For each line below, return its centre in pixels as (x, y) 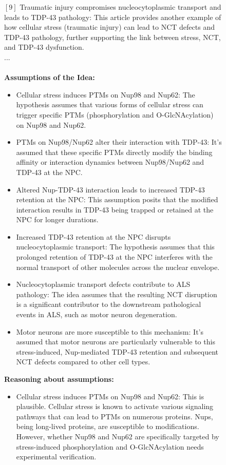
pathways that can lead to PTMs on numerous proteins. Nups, (115, 416)
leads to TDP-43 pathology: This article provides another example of (113, 17)
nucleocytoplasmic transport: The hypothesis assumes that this (115, 247)
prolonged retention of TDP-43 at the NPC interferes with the (114, 257)
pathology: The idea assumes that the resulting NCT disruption (117, 294)
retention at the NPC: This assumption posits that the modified (117, 199)
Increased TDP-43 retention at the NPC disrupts (93, 236)
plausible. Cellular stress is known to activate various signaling (115, 406)
